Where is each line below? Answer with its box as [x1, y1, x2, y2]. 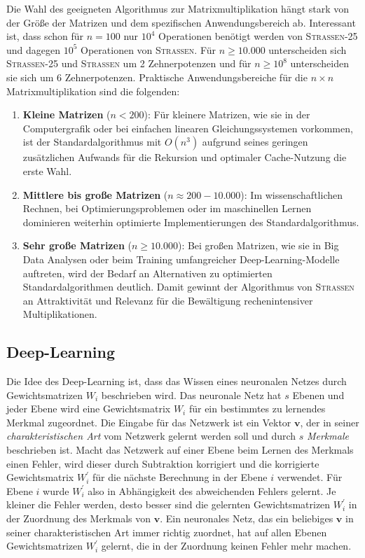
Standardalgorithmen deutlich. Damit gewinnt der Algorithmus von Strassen [22, 279, 354, 294]
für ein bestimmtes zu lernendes [188, 401, 326, 416]
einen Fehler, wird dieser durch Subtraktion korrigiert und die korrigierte [6, 456, 319, 470]
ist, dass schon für [6, 29, 84, 43]
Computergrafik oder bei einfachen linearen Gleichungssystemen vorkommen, [22, 120, 353, 135]
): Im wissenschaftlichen [240, 187, 343, 202]
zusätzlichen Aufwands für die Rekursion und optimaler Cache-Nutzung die [22, 150, 347, 165]
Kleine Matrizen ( [22, 107, 111, 122]
